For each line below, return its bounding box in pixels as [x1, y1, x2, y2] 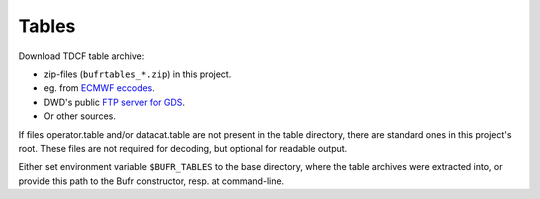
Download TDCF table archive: [18, 50, 145, 62]
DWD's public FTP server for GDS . [43, 96, 185, 108]
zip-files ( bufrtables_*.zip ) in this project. [43, 68, 232, 80]
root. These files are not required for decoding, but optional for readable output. [18, 142, 348, 154]
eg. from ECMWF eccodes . [43, 82, 155, 94]
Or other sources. [43, 110, 117, 122]
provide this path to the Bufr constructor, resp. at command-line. [18, 175, 285, 187]
